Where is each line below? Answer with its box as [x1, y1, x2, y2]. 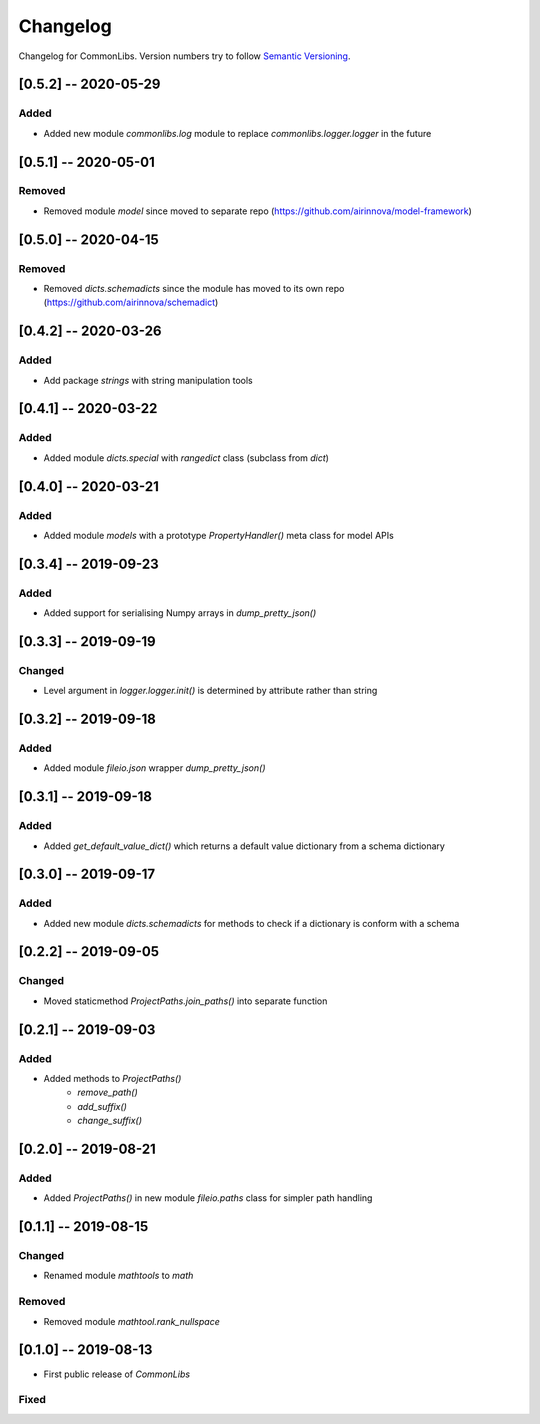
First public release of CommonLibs [43, 1368, 190, 1380]
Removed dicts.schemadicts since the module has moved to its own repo [43, 283, 345, 295]
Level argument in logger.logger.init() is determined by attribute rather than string [43, 685, 378, 697]
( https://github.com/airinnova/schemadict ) [43, 296, 219, 309]
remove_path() [77, 1086, 139, 1099]
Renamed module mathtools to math [43, 1270, 194, 1282]
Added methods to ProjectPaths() [43, 1072, 182, 1084]
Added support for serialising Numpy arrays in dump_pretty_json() [43, 607, 317, 619]
